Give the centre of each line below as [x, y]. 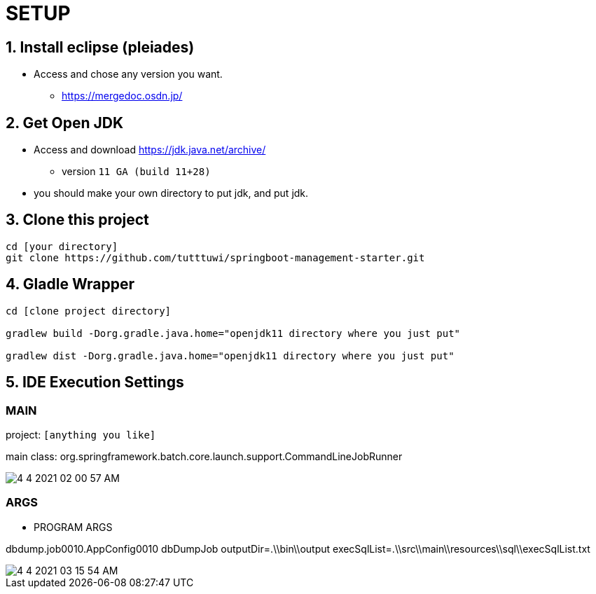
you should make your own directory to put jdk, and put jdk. [171, 193]
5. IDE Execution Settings [95, 382]
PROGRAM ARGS [73, 527]
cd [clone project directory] [89, 311]
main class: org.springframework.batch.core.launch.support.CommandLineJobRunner [204, 456]
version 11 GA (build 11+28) [136, 172]
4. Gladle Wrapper [70, 284]
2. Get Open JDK [65, 123]
